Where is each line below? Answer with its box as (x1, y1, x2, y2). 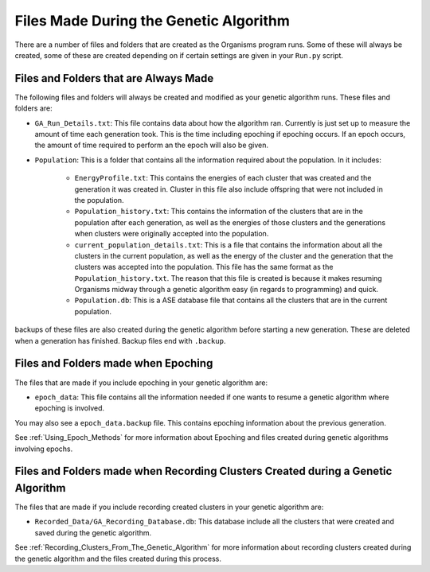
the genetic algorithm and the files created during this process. (14, 554, 222, 563)
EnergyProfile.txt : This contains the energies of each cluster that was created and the (74, 173, 372, 183)
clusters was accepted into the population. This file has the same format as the (74, 263, 334, 272)
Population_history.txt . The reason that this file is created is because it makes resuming (74, 273, 382, 282)
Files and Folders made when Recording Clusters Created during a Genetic (14, 465, 393, 478)
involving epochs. (14, 444, 73, 453)
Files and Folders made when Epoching (14, 356, 213, 370)
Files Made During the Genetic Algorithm (14, 12, 291, 29)
